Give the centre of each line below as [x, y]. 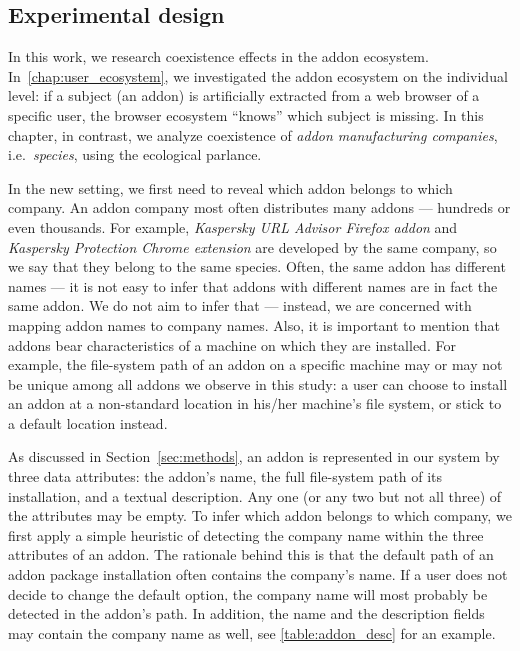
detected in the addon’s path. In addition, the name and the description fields [246, 613]
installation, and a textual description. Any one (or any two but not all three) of [255, 495]
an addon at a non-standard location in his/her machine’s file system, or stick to [255, 403]
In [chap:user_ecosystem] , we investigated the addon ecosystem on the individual [258, 75]
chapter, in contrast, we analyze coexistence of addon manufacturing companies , [253, 134]
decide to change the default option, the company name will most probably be [248, 593]
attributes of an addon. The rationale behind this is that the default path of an [251, 554]
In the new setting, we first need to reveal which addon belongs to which [230, 187]
